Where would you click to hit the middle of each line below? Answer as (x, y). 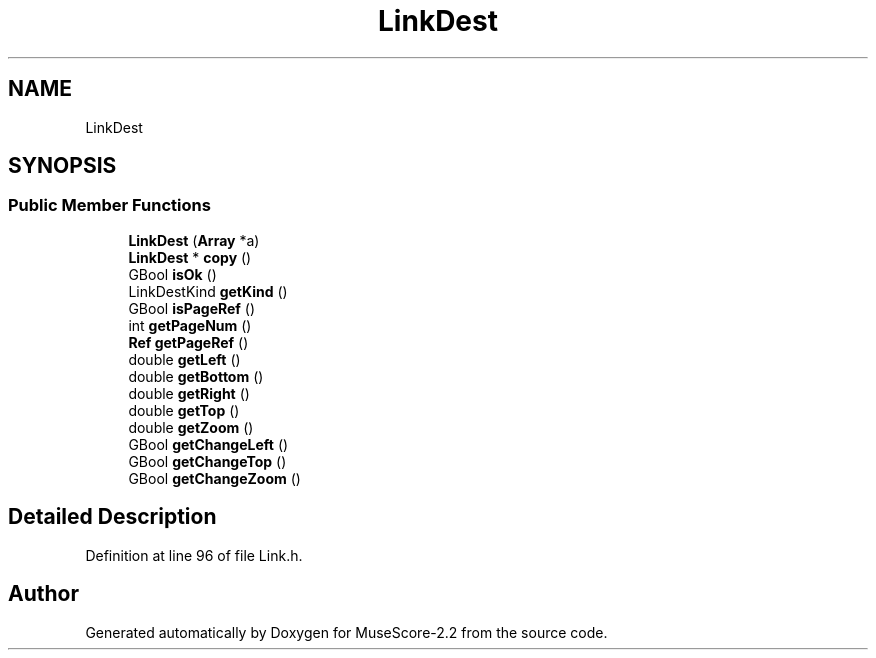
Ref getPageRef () (188, 342)
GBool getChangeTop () (207, 461)
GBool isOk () (172, 274)
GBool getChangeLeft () (208, 444)
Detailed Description (112, 517)
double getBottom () (196, 376)
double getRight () (189, 393)
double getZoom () (191, 427)
